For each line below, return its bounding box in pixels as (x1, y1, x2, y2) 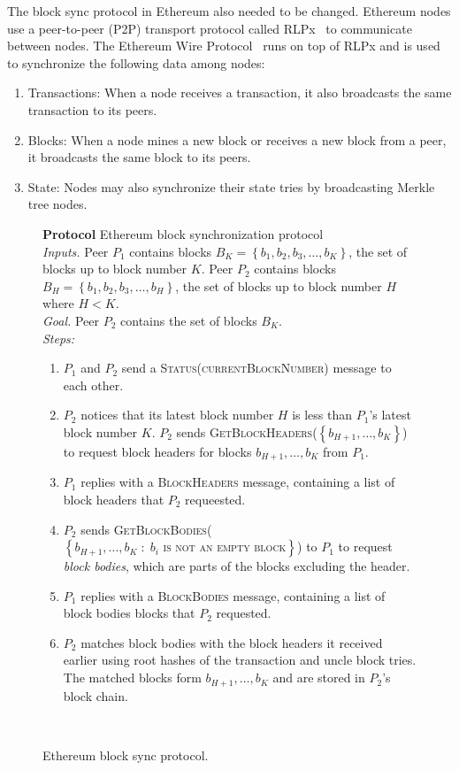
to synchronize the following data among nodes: (7, 53, 265, 72)
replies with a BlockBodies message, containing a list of (80, 586, 386, 604)
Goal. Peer (42, 311, 100, 329)
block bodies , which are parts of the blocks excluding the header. (63, 557, 410, 575)
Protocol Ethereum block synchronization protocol (42, 224, 324, 243)
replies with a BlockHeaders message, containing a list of (80, 473, 395, 491)
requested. (216, 604, 272, 622)
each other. (63, 375, 124, 394)
